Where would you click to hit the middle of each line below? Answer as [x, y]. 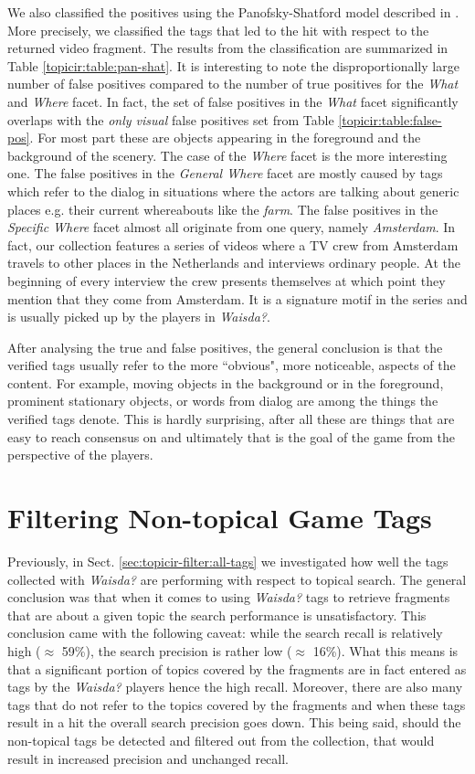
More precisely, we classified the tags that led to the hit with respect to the [218, 30]
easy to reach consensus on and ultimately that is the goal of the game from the [232, 436]
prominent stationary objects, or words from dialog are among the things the [223, 401]
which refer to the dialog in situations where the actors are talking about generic [233, 191]
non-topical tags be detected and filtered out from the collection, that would [221, 740]
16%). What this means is [385, 650]
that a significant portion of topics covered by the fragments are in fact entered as [237, 668]
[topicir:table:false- [390, 119]
